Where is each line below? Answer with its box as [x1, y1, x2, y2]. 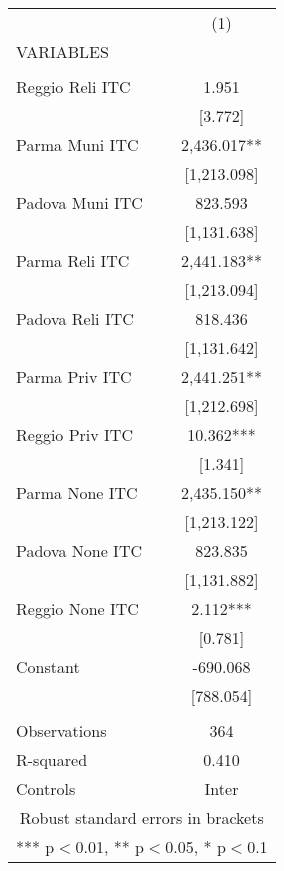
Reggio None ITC [16, 597, 139, 620]
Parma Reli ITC [16, 249, 130, 272]
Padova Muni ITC [16, 191, 143, 214]
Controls [16, 777, 76, 800]
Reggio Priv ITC [16, 423, 133, 446]
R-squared [16, 748, 88, 771]
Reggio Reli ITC [16, 75, 131, 98]
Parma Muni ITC [16, 133, 139, 156]
